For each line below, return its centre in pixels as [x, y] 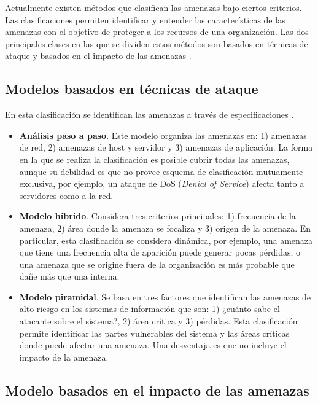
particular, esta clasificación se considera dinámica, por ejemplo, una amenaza [166, 240]
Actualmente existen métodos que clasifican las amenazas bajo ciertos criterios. [153, 7]
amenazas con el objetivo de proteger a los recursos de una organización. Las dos [157, 32]
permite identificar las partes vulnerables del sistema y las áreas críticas [154, 333]
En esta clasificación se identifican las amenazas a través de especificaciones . [149, 115]
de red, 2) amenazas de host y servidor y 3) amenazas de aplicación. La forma [166, 147]
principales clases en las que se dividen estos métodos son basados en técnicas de [157, 43]
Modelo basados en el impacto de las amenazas [157, 390]
